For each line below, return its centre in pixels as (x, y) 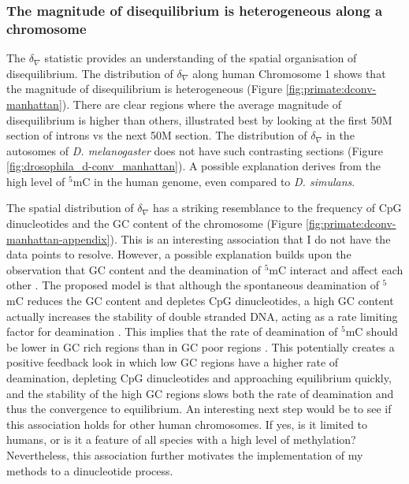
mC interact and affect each (336, 269)
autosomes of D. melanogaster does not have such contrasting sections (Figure (195, 150)
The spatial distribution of (70, 208)
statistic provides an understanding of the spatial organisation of (201, 58)
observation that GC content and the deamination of (134, 269)
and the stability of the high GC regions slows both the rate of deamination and (200, 393)
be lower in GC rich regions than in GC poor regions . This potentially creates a (201, 346)
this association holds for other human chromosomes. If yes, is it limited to (187, 424)
